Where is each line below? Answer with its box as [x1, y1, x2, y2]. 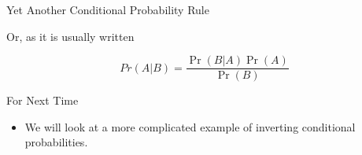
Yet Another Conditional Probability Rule [6, 2, 209, 17]
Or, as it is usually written [6, 28, 135, 44]
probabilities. [24, 134, 88, 150]
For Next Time [6, 92, 79, 109]
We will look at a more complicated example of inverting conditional [24, 118, 356, 135]
